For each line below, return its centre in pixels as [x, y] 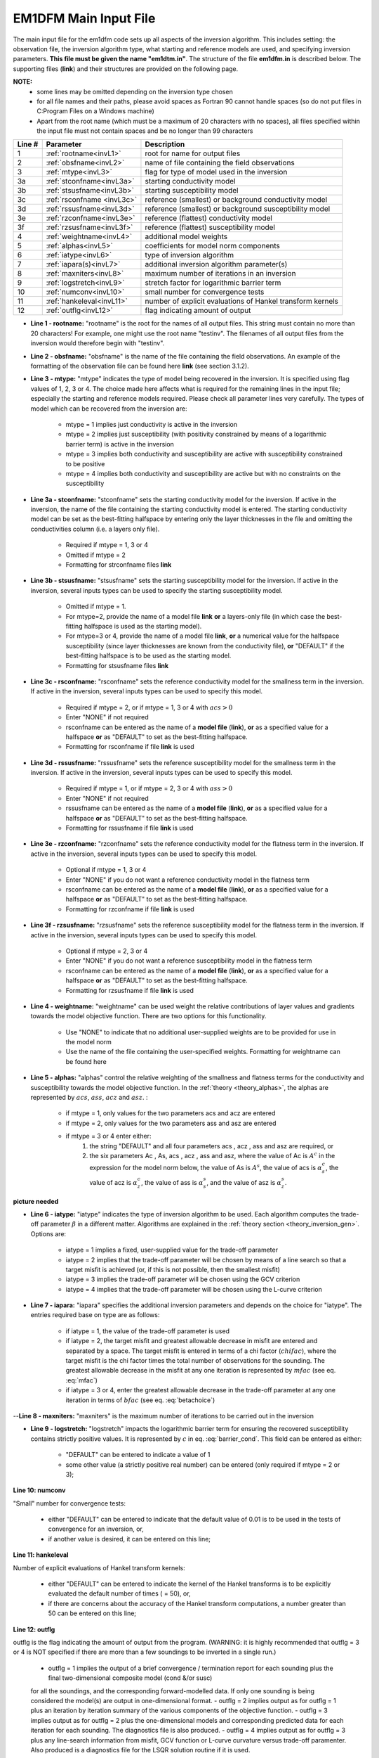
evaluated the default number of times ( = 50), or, [119, 1593]
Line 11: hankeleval [41, 1555]
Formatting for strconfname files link [119, 565]
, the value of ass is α [172, 1182]
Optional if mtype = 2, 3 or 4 [107, 951]
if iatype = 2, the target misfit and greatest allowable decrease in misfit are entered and [192, 1341]
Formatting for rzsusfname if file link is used [130, 990]
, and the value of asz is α [244, 1182]
